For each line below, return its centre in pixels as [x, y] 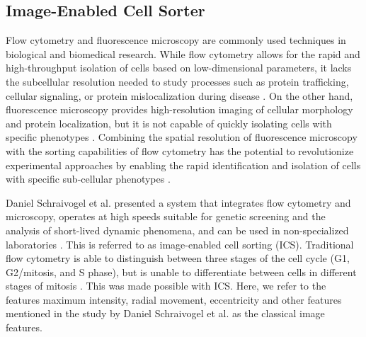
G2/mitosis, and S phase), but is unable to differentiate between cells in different [181, 272]
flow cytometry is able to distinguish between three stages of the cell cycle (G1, [178, 258]
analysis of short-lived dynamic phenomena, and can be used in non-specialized [177, 230]
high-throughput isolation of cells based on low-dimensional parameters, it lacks [179, 68]
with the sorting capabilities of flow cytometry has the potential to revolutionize [180, 150]
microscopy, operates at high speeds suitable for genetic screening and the [166, 216]
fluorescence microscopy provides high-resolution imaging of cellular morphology [179, 109]
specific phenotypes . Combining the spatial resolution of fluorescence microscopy [182, 137]
